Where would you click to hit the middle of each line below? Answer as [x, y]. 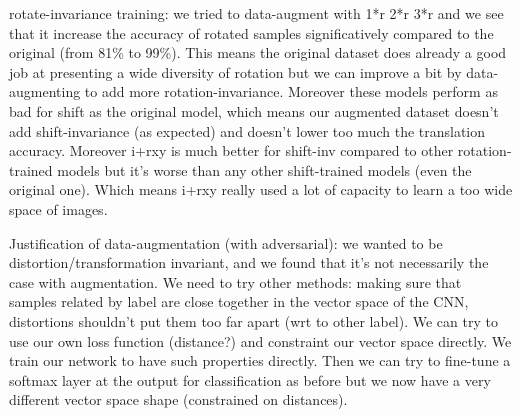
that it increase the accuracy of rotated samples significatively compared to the [251, 32]
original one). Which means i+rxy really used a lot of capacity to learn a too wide [261, 189]
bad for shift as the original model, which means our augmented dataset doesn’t [254, 110]
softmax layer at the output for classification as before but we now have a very [250, 379]
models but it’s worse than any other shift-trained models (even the [264, 169]
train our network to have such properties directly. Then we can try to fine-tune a [260, 360]
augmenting [45, 91]
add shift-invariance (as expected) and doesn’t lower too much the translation [247, 130]
